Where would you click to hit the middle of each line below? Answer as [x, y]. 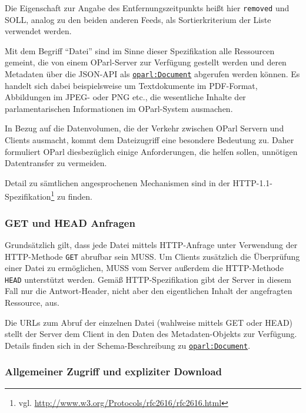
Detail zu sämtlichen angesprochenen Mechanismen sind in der [117, 182]
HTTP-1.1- [252, 182]
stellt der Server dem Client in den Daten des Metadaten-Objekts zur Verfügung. [151, 334]
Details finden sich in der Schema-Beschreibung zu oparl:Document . [128, 345]
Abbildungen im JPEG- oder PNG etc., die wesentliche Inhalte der [125, 97]
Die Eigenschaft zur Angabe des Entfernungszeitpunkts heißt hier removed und [147, 8]
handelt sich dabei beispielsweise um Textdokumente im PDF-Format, [131, 85]
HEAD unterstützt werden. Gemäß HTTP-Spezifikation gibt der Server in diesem [148, 279]
